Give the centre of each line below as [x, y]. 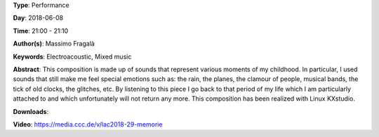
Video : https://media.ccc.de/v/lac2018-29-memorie [88, 124]
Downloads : [31, 111]
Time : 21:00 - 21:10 [41, 31]
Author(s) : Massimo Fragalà [54, 44]
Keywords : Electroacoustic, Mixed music [72, 57]
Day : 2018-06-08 [38, 18]
